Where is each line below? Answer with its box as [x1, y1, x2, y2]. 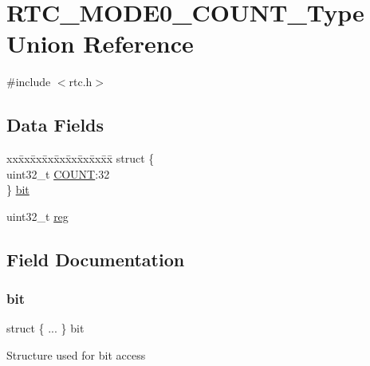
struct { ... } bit [6, 320, 85, 336]
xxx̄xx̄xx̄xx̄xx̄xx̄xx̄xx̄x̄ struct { [6, 150, 155, 167]
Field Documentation [6, 246, 185, 271]
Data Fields [6, 112, 104, 137]
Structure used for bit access [6, 347, 146, 364]
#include [6, 73, 51, 90]
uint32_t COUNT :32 [6, 165, 110, 182]
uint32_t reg [6, 207, 69, 224]
